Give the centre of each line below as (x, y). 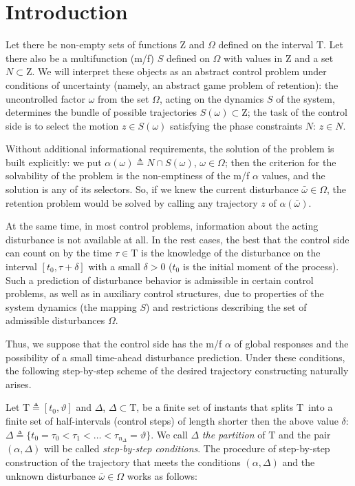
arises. (19, 384)
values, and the (293, 175)
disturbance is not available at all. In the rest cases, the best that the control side (177, 239)
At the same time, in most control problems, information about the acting (162, 226)
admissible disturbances (55, 320)
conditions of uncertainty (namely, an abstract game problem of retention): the (172, 84)
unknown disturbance (51, 475)
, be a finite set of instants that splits (215, 407)
